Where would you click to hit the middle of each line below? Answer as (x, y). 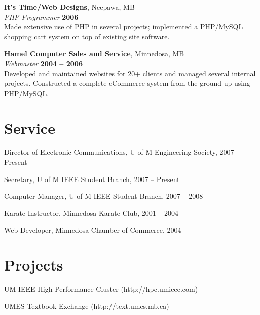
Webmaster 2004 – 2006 (43, 63)
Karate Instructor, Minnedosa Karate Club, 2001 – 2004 (91, 213)
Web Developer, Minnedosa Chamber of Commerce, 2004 (93, 230)
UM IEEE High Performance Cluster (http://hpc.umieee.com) (101, 289)
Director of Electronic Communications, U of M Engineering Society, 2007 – (122, 152)
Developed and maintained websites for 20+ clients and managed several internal (130, 73)
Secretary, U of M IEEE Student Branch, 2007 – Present (92, 179)
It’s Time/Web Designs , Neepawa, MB (69, 7)
